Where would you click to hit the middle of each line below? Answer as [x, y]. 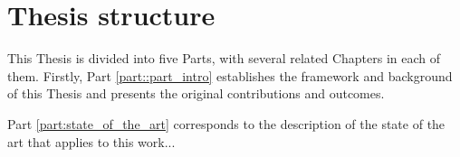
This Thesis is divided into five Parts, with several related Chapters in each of [224, 58]
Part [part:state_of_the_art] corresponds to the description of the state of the [226, 123]
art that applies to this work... [91, 141]
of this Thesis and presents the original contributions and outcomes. [196, 93]
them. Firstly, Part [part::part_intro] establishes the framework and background [230, 75]
